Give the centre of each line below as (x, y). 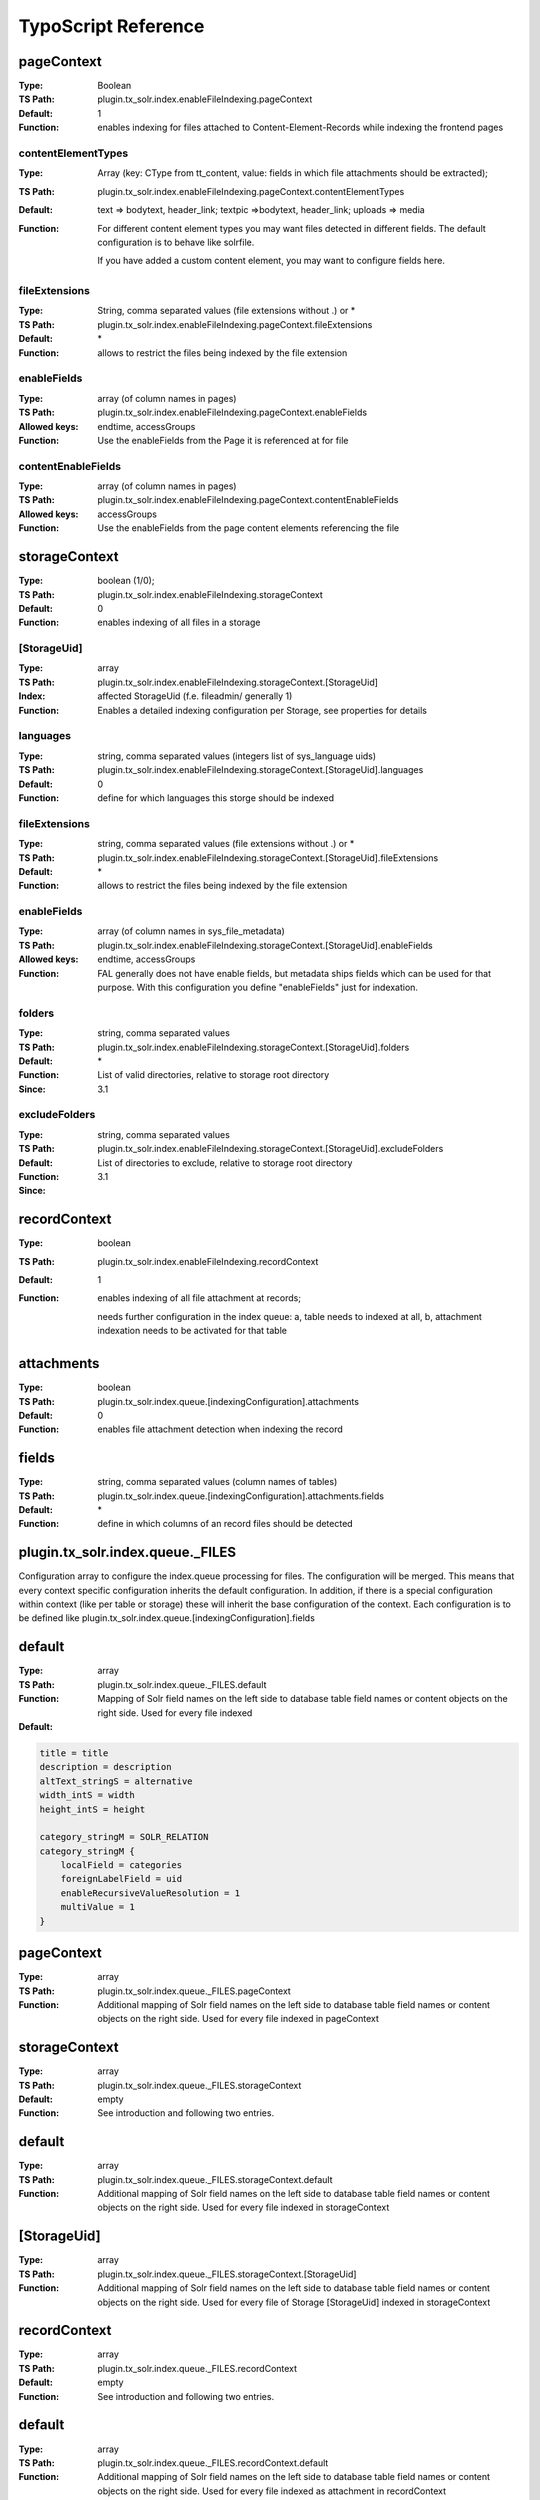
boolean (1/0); (126, 581)
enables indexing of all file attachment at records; (199, 1298)
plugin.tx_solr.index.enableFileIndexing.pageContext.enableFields (232, 412)
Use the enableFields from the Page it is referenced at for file (223, 440)
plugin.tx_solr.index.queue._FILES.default (182, 1684)
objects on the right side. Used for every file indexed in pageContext (238, 2019)
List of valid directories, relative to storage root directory (213, 1075)
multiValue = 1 (97, 1907)
